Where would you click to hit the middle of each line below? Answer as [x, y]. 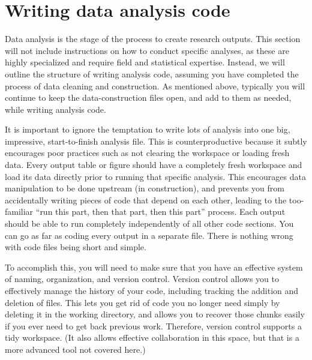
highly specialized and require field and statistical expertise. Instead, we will [145, 62]
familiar [19, 211]
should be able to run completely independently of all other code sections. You [149, 223]
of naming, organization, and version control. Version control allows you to [142, 279]
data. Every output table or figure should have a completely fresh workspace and [154, 165]
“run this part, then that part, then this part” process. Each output [160, 211]
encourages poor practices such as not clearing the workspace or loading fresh [147, 153]
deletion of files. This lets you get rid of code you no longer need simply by [142, 302]
